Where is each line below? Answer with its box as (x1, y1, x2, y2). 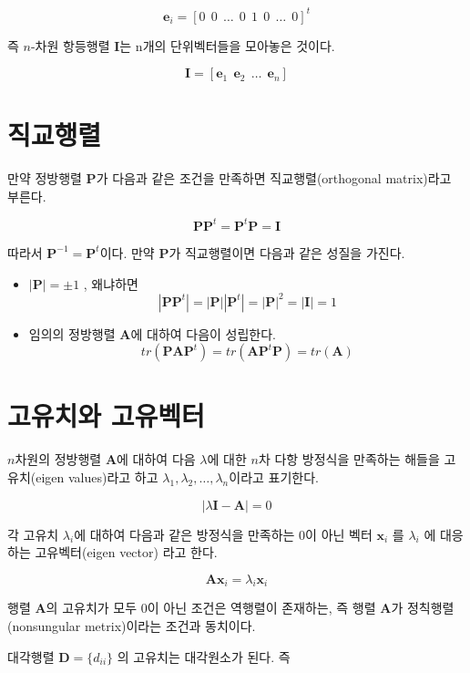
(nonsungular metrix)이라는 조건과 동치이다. (7, 616, 256, 636)
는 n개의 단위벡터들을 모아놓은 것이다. (119, 36, 335, 55)
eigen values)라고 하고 (36, 467, 158, 486)
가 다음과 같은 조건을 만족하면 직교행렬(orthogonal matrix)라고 (96, 169, 452, 188)
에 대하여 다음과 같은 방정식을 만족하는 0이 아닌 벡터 (74, 524, 373, 544)
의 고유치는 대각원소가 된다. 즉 (117, 647, 291, 666)
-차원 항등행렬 (30, 36, 110, 55)
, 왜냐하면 (83, 274, 138, 293)
